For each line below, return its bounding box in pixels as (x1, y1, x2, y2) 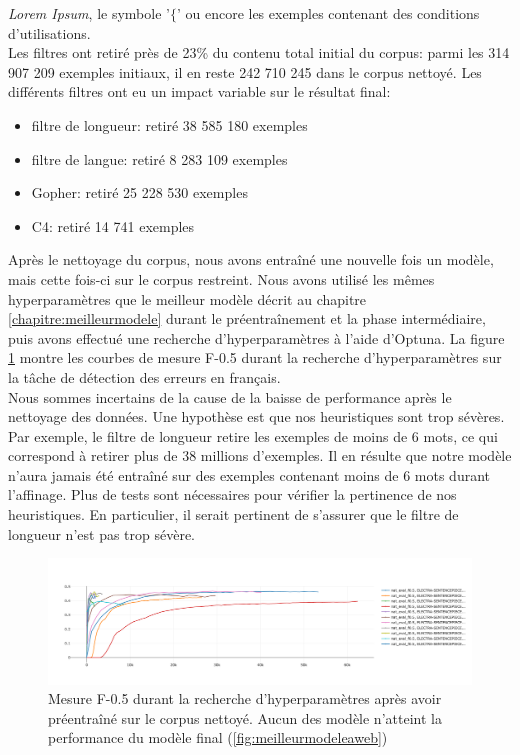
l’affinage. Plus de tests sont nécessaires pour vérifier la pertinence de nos (8, 484, 457, 505)
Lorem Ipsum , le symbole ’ (8, 3, 170, 23)
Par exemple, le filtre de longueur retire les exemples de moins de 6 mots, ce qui (8, 425, 498, 446)
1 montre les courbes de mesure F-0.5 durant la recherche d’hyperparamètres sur (8, 347, 502, 368)
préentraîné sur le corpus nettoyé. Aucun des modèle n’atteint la (48, 707, 442, 728)
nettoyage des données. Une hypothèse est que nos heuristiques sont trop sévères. (8, 406, 505, 427)
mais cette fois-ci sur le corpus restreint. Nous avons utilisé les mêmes (8, 268, 435, 289)
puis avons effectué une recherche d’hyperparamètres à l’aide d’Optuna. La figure (8, 327, 505, 348)
